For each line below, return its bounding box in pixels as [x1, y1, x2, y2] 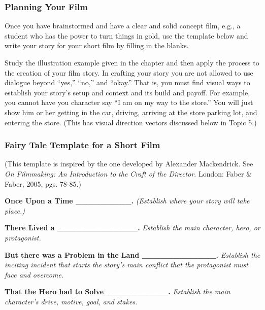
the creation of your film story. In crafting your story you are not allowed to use [5, 67, 253, 78]
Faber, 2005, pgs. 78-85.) [5, 178, 81, 189]
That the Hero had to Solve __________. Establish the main [5, 286, 230, 297]
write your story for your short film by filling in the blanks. [5, 40, 189, 51]
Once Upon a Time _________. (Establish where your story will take [5, 195, 250, 206]
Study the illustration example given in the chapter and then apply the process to [5, 57, 259, 67]
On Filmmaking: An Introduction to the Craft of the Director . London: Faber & [5, 168, 252, 179]
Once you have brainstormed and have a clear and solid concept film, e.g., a [5, 20, 241, 31]
